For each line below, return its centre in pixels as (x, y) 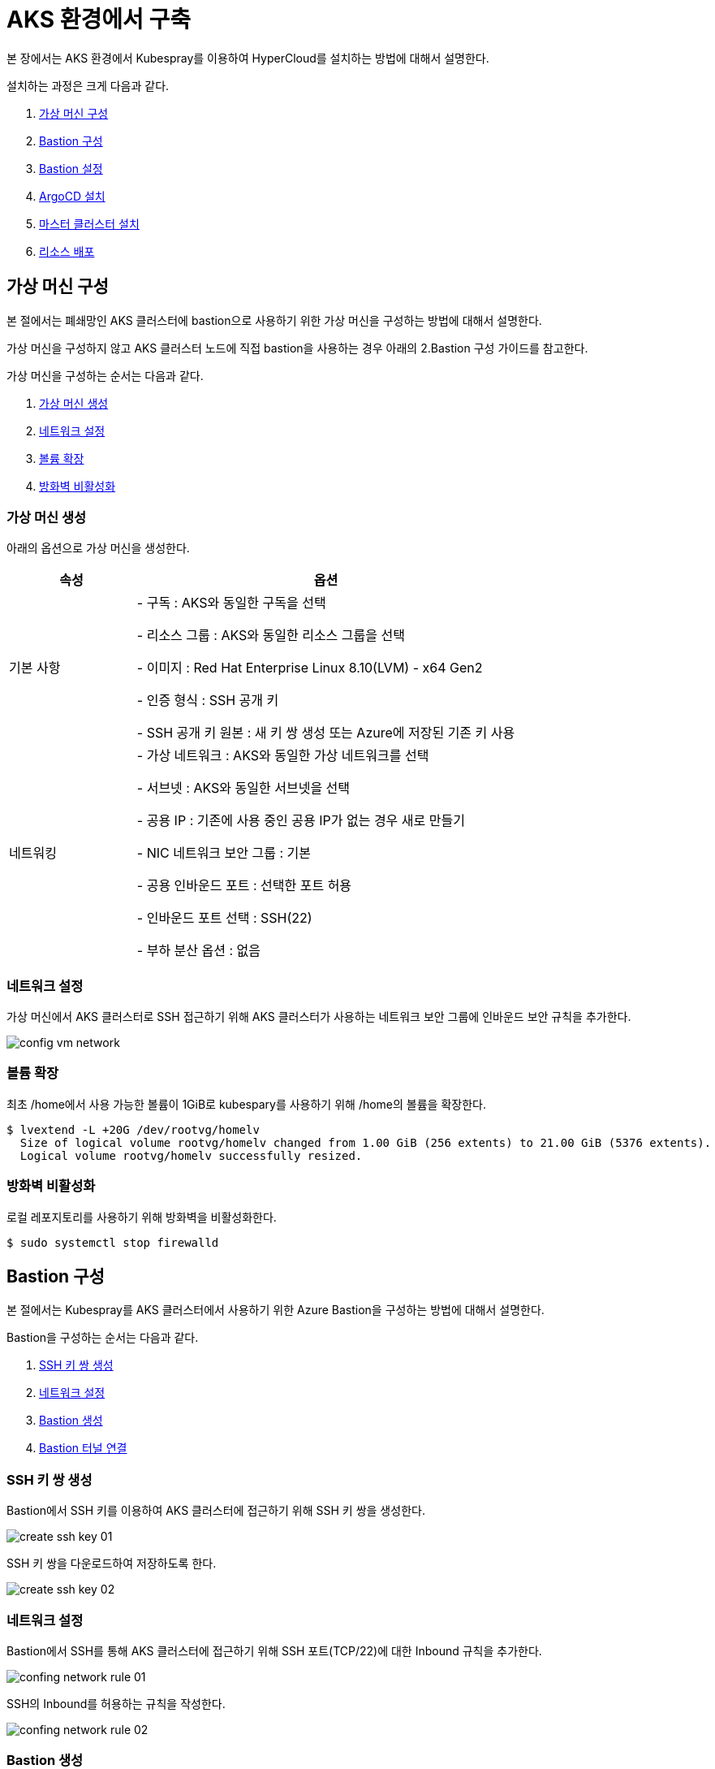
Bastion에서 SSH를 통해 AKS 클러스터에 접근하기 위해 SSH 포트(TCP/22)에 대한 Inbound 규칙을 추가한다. (274, 1650)
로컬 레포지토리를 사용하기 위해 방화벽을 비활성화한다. (142, 1217)
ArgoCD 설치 (72, 196)
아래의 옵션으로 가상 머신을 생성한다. (98, 548)
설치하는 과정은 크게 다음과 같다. (88, 85)
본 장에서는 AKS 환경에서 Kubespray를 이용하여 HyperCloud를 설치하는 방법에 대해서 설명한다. (248, 58)
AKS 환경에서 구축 (99, 19)
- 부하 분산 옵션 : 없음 (199, 951)
